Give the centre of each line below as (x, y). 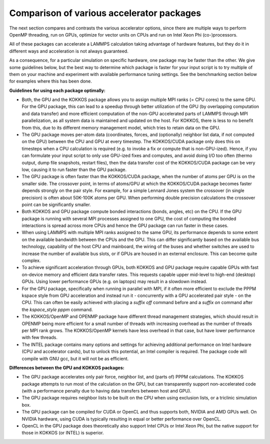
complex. (31, 260)
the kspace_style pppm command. (57, 309)
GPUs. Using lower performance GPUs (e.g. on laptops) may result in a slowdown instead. (114, 281)
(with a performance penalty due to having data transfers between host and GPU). (106, 391)
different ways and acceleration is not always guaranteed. (69, 51)
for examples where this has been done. (51, 81)
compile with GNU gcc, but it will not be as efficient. (75, 358)
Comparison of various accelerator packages (105, 13)
